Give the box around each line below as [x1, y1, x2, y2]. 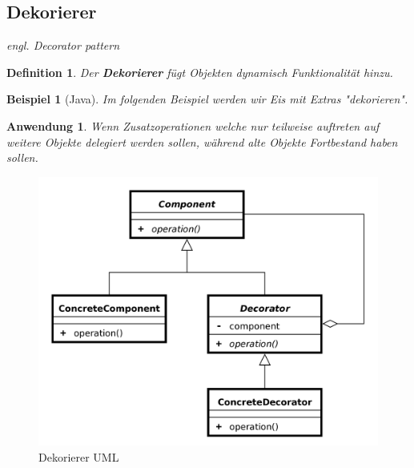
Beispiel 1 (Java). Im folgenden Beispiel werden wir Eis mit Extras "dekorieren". [6, 91, 408, 107]
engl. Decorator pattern [6, 37, 119, 54]
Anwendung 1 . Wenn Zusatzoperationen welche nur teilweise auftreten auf [6, 117, 380, 134]
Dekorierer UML [38, 448, 119, 465]
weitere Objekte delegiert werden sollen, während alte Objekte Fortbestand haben [6, 133, 398, 150]
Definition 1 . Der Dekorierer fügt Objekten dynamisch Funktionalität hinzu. [6, 63, 393, 80]
